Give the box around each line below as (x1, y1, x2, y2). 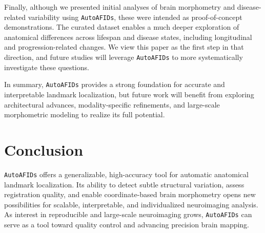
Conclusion (4, 139, 84, 160)
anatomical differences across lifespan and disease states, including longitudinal (4, 31, 252, 42)
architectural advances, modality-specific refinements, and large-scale (4, 99, 220, 110)
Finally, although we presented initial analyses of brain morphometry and (4, 2, 235, 12)
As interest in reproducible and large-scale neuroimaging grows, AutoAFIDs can (4, 209, 252, 220)
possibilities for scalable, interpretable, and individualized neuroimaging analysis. (4, 199, 258, 209)
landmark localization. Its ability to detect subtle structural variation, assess (4, 179, 244, 189)
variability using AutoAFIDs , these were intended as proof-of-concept (28, 11, 242, 22)
